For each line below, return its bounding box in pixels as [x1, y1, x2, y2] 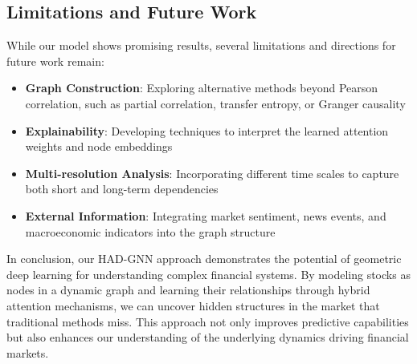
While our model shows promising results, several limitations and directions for [6, 37, 396, 54]
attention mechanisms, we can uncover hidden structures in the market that [6, 297, 380, 313]
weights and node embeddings [25, 138, 173, 155]
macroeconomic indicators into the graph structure [25, 223, 276, 240]
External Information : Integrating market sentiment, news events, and [25, 207, 386, 224]
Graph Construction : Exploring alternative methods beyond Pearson [25, 79, 378, 96]
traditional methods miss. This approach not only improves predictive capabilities [6, 313, 409, 330]
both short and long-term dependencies [25, 180, 219, 197]
